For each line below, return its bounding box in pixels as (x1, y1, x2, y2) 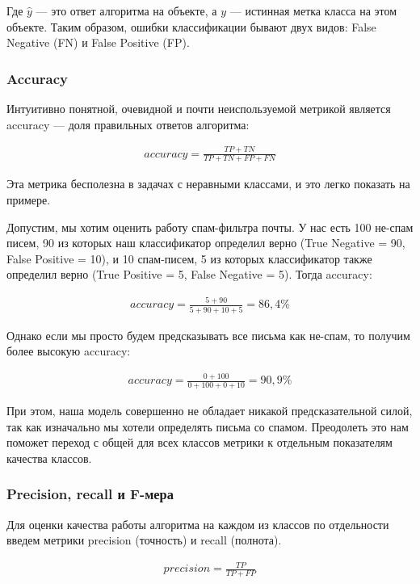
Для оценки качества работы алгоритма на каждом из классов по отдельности (6, 515, 389, 532)
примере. (6, 191, 51, 208)
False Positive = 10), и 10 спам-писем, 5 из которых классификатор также (6, 250, 372, 267)
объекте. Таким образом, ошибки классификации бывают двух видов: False (6, 18, 376, 35)
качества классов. (6, 449, 92, 466)
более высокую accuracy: (6, 342, 131, 359)
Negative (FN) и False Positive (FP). (6, 34, 190, 51)
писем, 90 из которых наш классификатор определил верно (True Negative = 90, (6, 234, 405, 251)
